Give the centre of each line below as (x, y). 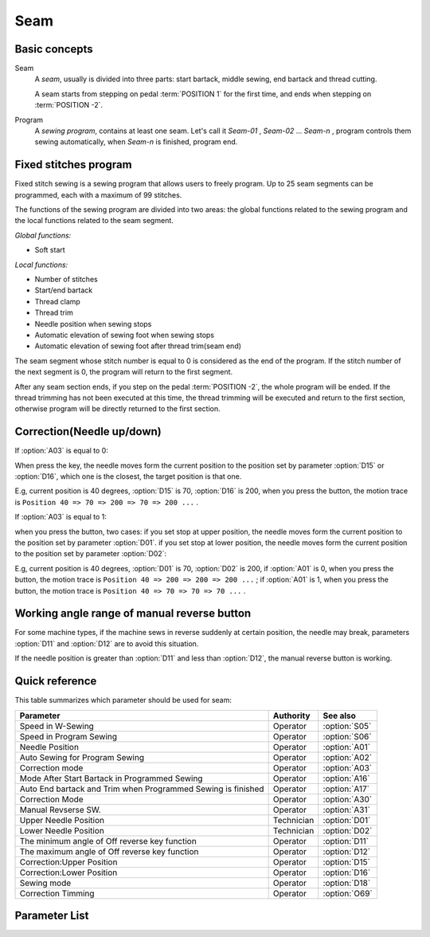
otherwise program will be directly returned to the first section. (117, 409)
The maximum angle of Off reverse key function (109, 851)
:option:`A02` (348, 757)
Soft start (50, 250)
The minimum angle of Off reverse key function (108, 841)
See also (339, 715)
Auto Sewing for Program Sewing (82, 757)
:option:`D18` (347, 883)
